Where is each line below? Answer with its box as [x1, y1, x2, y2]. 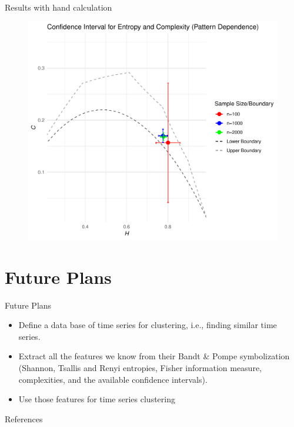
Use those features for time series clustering [18, 393, 175, 405]
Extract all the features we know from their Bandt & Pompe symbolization [18, 350, 290, 362]
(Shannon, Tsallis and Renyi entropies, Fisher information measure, [18, 362, 262, 374]
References [5, 412, 43, 425]
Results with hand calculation [5, 1, 112, 13]
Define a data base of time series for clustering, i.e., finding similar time [18, 319, 277, 331]
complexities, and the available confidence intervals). [18, 373, 208, 385]
